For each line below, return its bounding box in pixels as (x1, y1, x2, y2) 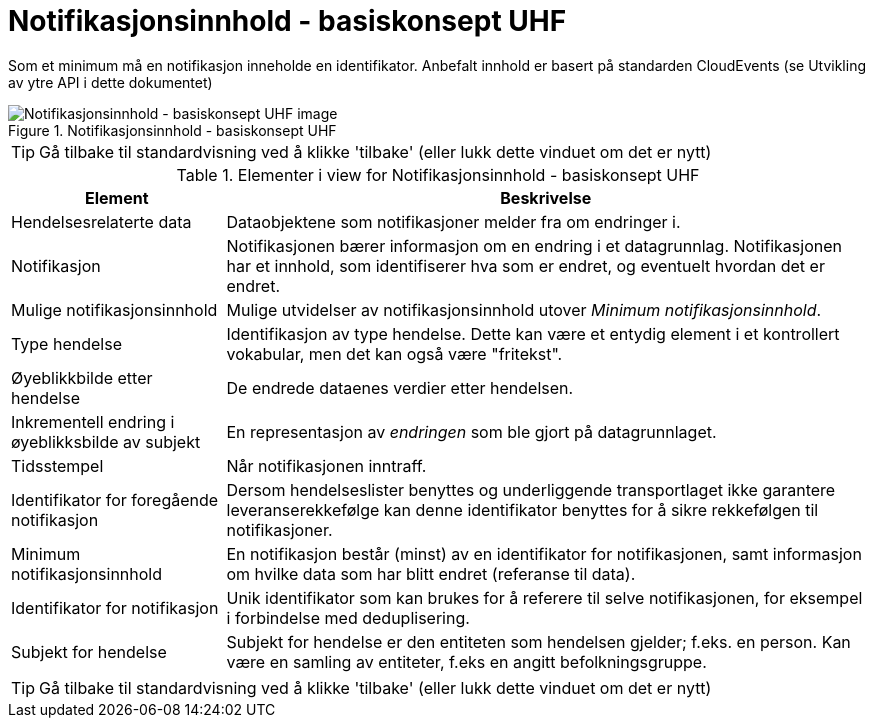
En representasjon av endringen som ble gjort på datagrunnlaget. (226, 421, 717, 442)
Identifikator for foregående (11, 489, 219, 510)
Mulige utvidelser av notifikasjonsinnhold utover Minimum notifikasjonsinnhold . (226, 299, 822, 320)
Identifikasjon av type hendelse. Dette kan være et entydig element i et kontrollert (226, 323, 840, 344)
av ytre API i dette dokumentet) (8, 73, 213, 91)
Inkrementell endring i (11, 411, 175, 432)
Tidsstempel (11, 455, 104, 476)
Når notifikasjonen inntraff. (226, 455, 427, 476)
